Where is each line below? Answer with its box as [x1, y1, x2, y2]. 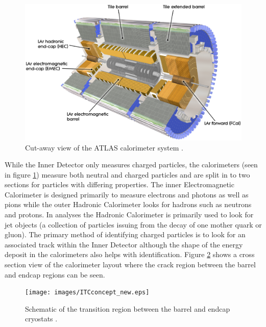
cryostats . [25, 313, 58, 324]
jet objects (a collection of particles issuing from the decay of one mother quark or [5, 219, 262, 230]
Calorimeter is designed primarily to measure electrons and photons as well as [5, 189, 249, 199]
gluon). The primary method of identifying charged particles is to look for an [5, 229, 246, 240]
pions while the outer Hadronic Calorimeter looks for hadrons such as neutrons [5, 199, 252, 210]
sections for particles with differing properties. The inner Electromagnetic [5, 179, 234, 190]
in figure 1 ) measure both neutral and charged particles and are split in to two [5, 169, 250, 180]
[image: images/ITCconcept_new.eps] [25, 289, 150, 296]
